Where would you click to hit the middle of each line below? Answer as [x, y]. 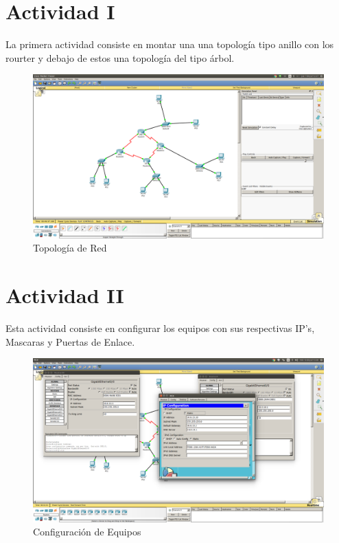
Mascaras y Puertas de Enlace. [70, 341]
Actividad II [65, 295]
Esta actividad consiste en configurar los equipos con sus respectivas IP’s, [160, 328]
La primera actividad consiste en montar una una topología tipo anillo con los [170, 44]
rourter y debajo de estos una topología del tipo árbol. [120, 57]
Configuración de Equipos [87, 532]
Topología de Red [70, 248]
